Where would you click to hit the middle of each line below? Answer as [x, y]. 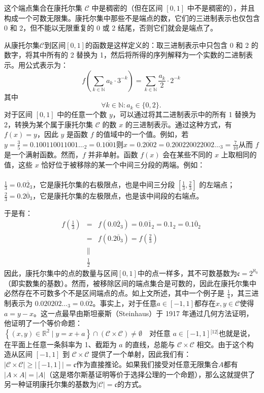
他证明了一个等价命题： [43, 323]
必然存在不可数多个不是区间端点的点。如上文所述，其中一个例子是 [114, 293]
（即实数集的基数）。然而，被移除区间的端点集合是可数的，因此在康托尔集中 [130, 283]
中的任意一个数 [82, 114]
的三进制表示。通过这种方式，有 [178, 124]
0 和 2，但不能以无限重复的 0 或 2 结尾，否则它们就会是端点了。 [111, 28]
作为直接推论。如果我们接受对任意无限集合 [147, 364]
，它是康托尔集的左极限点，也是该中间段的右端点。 [118, 196]
